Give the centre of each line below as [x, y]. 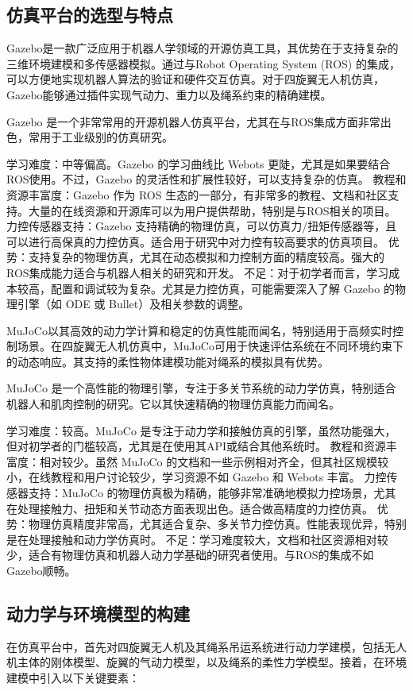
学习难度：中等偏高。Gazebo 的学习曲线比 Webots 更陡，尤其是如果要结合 [199, 163]
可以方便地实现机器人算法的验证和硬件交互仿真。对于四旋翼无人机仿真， [195, 79]
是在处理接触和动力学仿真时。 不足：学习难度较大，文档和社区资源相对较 [197, 539]
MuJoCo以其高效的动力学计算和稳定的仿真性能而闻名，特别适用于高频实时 [199, 330]
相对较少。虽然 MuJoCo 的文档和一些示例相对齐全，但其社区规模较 [214, 461]
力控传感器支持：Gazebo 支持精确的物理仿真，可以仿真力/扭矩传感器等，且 [202, 226]
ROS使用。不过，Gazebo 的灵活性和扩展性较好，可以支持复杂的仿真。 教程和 [206, 179]
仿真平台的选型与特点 [90, 15]
